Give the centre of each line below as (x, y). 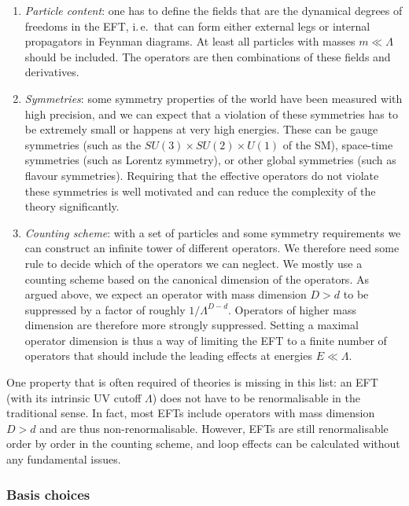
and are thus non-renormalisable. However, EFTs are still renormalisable (214, 428)
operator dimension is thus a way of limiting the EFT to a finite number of (206, 340)
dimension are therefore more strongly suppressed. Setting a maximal (192, 325)
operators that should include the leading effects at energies (168, 356)
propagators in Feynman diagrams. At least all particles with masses (190, 41)
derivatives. (52, 72)
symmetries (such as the (83, 144)
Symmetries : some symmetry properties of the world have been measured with (214, 98)
